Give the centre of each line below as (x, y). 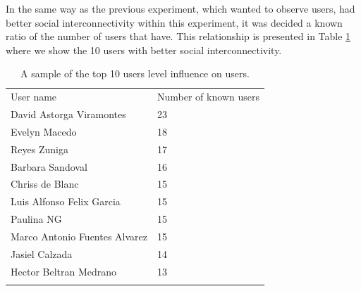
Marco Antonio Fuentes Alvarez (79, 236)
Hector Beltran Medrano (64, 271)
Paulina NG (36, 219)
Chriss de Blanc (45, 184)
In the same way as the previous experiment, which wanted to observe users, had (180, 8)
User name (34, 97)
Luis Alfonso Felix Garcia (66, 201)
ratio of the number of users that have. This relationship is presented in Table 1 (178, 36)
